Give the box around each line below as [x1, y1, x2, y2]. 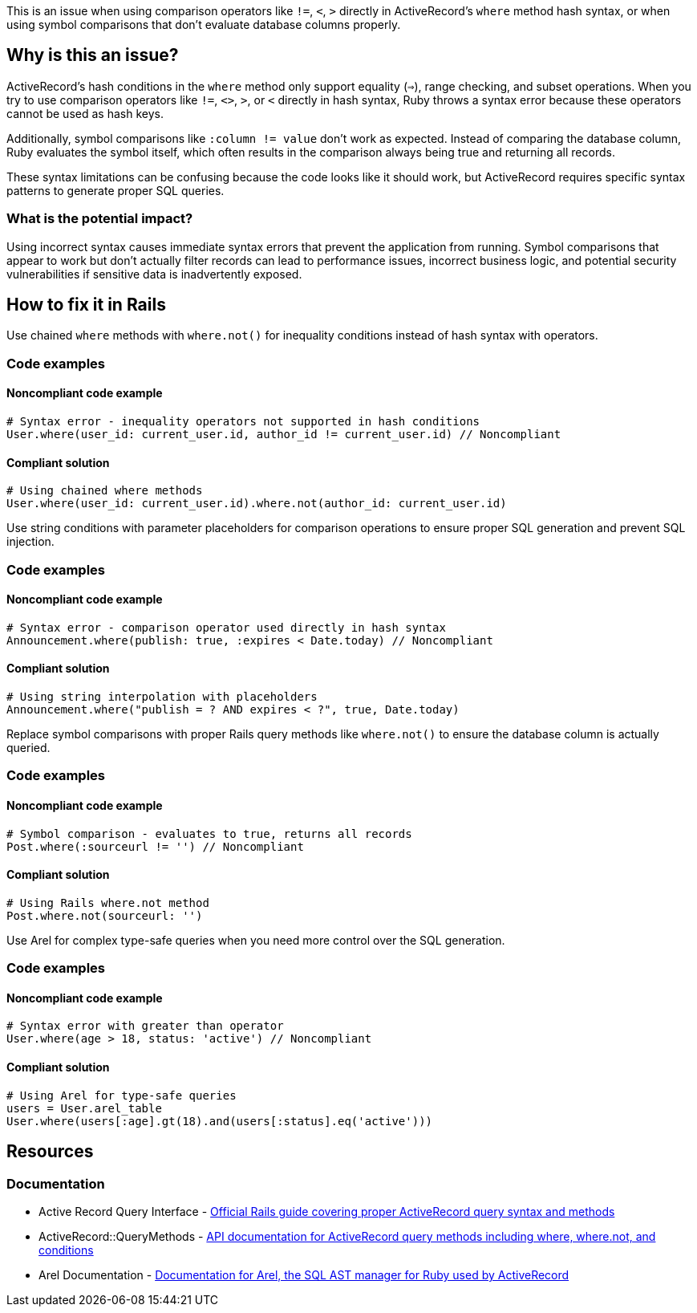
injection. [6, 535, 55, 549]
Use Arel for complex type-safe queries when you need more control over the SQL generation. [6, 933, 505, 947]
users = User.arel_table [6, 1101, 162, 1115]
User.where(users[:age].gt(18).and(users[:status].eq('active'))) [6, 1114, 433, 1128]
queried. [6, 741, 51, 755]
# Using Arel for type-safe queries [6, 1088, 237, 1102]
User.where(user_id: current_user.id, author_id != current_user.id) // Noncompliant [6, 428, 561, 441]
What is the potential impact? [6, 210, 193, 227]
